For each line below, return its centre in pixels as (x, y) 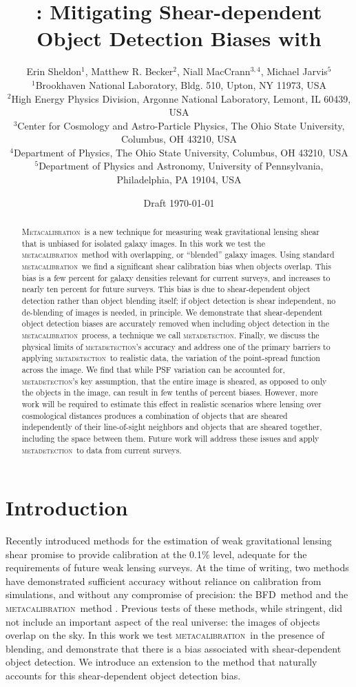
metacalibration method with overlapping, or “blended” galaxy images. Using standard (178, 255)
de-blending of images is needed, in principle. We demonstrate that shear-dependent (172, 312)
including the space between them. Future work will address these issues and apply (170, 438)
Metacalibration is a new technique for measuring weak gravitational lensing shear (171, 232)
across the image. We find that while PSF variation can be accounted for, (153, 369)
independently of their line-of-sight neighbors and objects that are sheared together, (172, 427)
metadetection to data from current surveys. (102, 450)
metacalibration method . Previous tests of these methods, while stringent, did (174, 608)
